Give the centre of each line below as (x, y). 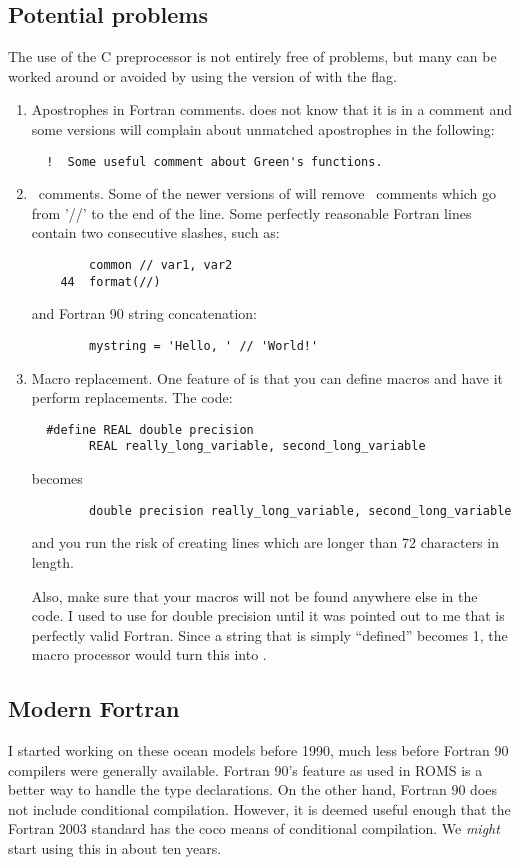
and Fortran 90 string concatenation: (144, 313)
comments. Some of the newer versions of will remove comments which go (267, 193)
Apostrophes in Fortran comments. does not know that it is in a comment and (271, 109)
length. (52, 561)
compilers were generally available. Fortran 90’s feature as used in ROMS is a (245, 769)
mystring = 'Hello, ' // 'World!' (204, 345)
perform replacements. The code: (132, 397)
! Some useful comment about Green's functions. (214, 161)
